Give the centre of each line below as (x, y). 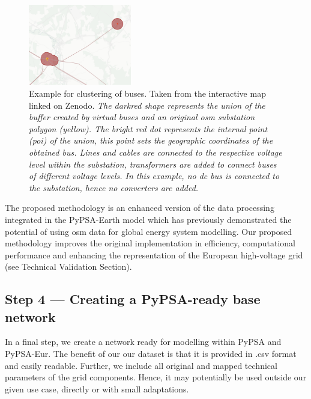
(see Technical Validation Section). (68, 267)
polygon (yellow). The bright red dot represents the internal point (148, 128)
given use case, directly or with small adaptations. (97, 388)
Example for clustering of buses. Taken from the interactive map (147, 93)
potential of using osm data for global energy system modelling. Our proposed (149, 231)
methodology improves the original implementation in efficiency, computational (150, 243)
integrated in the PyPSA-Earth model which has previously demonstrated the (148, 219)
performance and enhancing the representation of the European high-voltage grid (154, 254)
